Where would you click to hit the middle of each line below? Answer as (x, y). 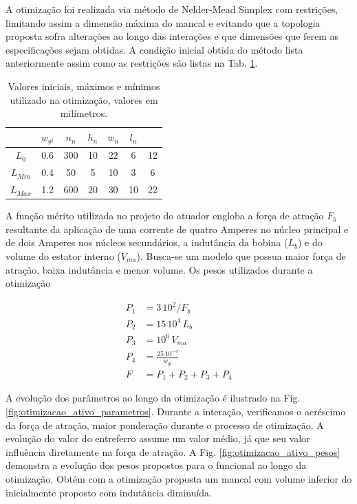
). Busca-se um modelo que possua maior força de (241, 256)
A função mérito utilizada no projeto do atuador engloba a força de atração (165, 216)
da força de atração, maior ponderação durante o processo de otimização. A (165, 425)
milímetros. (84, 113)
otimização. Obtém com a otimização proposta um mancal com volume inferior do (179, 478)
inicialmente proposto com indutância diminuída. (109, 492)
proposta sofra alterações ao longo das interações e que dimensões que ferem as (172, 36)
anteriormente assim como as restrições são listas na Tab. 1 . (132, 63)
